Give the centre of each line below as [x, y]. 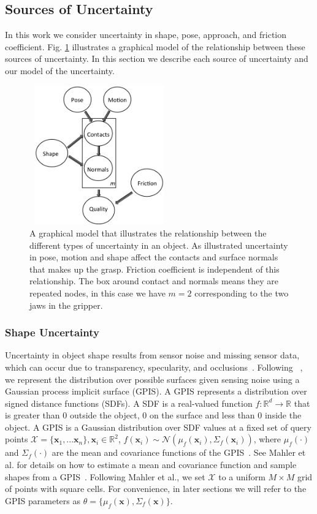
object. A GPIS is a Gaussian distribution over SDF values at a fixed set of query [158, 427]
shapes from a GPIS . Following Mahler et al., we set [105, 476]
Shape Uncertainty [52, 332]
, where [267, 439]
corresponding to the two [242, 293]
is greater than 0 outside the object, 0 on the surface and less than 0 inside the [153, 415]
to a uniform [242, 476]
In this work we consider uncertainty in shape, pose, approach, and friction [146, 35]
